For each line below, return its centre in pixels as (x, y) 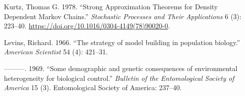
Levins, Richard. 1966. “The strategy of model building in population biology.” (122, 42)
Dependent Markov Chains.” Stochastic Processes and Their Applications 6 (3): (123, 16)
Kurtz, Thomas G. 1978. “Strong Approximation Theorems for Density (111, 6)
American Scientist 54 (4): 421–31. (56, 52)
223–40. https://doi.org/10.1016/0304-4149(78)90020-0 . (87, 26)
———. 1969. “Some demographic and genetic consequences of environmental (121, 68)
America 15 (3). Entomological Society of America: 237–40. (93, 87)
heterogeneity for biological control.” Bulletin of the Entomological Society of (119, 78)
